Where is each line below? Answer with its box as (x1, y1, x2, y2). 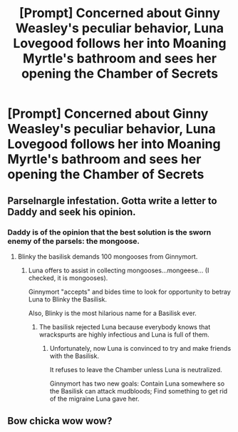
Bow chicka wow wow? (7, 415, 113, 427)
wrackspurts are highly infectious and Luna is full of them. (38, 330, 210, 339)
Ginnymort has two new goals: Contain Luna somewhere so (49, 379, 225, 388)
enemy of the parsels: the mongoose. (7, 236, 140, 246)
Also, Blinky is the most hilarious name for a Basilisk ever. (28, 309, 197, 317)
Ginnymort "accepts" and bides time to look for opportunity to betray (28, 287, 232, 296)
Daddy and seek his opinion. (7, 205, 137, 218)
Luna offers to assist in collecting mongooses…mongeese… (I (28, 266, 209, 274)
